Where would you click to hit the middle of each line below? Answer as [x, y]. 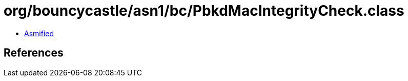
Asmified [39, 33]
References [34, 53]
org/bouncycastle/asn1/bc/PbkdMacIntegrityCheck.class [204, 11]
